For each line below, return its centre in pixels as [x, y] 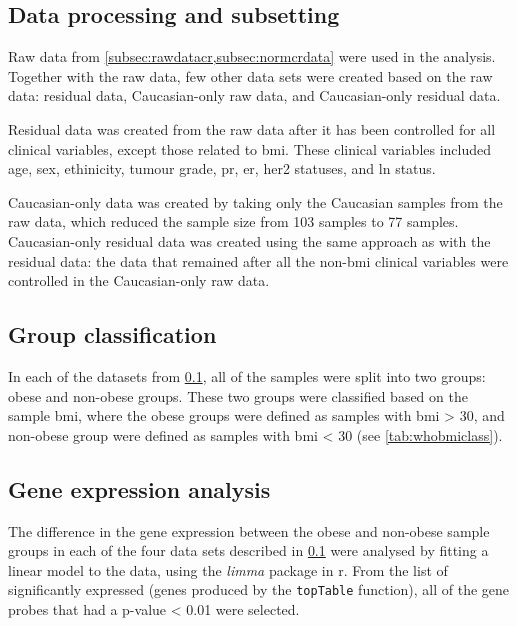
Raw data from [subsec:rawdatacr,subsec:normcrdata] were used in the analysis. [252, 56]
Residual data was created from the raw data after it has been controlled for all [252, 128]
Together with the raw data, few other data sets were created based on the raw [250, 75]
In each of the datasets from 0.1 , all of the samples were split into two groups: [247, 375]
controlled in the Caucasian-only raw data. [139, 280]
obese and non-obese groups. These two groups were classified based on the [238, 395]
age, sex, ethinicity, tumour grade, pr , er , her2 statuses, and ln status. [222, 168]
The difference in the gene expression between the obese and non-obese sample [249, 530]
